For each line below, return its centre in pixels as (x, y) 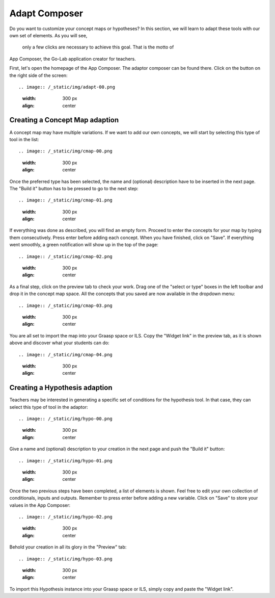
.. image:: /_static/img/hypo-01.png (66, 461)
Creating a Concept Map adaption (64, 120)
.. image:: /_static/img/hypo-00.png (66, 419)
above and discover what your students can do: (59, 343)
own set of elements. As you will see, (48, 35)
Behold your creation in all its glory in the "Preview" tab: (68, 547)
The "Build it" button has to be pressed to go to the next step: (74, 188)
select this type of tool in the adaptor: (49, 407)
